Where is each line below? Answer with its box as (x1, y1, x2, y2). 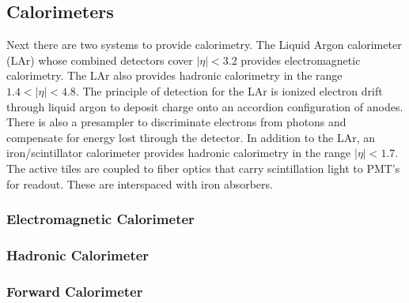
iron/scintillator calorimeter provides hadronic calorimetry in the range (6, 144, 351, 161)
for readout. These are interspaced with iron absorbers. (6, 175, 273, 192)
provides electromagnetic (240, 51, 361, 68)
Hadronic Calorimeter (6, 245, 150, 264)
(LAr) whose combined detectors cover (6, 51, 193, 68)
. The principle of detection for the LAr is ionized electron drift (75, 82, 383, 99)
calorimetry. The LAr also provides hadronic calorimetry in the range (6, 67, 343, 84)
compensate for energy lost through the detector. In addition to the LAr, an (6, 129, 376, 145)
